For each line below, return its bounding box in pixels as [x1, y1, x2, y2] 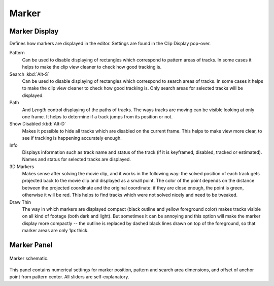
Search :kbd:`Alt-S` [9, 71, 50, 77]
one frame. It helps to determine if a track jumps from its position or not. [22, 113, 173, 119]
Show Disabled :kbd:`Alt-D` [9, 121, 66, 127]
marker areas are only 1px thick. [22, 228, 89, 234]
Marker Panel [9, 241, 53, 249]
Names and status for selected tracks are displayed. [22, 156, 131, 163]
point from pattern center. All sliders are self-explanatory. [9, 274, 129, 280]
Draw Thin [9, 199, 31, 205]
